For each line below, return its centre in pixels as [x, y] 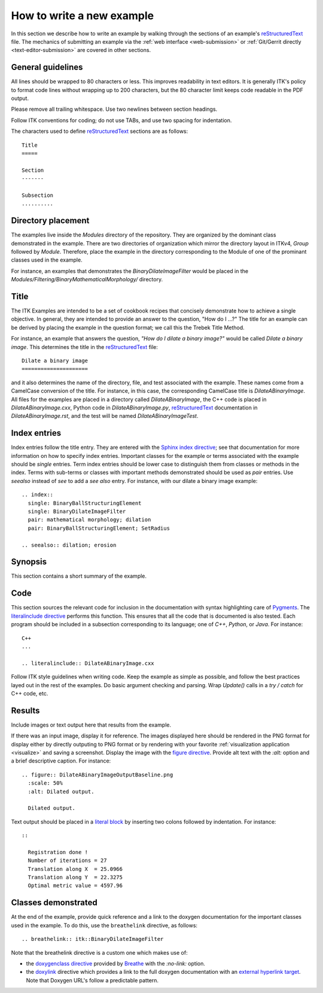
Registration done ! [58, 852]
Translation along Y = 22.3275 [75, 877]
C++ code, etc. [30, 693]
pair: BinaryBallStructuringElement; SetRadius [99, 528]
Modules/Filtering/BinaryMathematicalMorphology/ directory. [87, 280]
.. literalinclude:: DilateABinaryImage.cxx [88, 663]
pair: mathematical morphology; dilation [89, 520]
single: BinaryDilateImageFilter [77, 511]
